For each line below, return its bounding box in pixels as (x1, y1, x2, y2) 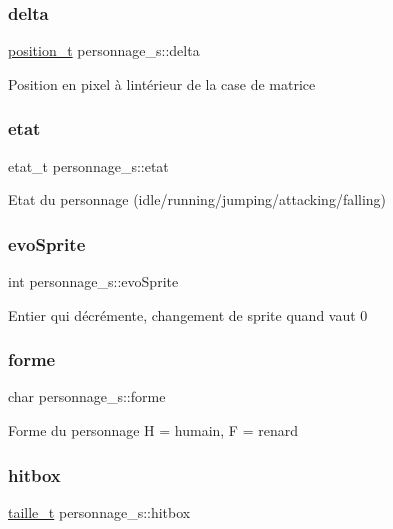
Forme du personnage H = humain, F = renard (8, 420, 298, 441)
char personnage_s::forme (8, 386, 166, 407)
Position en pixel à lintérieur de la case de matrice (8, 73, 316, 94)
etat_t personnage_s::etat (8, 155, 169, 176)
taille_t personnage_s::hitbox (8, 501, 191, 522)
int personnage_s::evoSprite (8, 271, 179, 292)
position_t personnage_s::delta (8, 40, 200, 61)
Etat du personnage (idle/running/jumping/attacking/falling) (8, 189, 387, 210)
